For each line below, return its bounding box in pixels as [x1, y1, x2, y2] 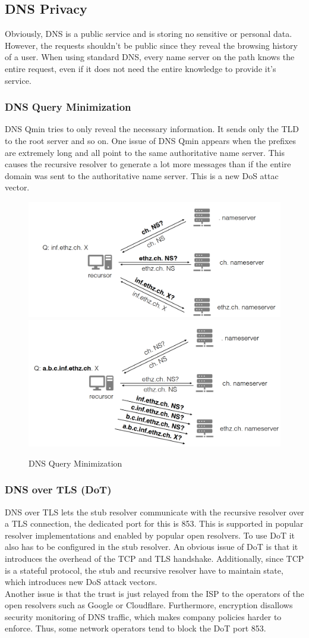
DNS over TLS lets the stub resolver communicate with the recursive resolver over [5, 505, 304, 518]
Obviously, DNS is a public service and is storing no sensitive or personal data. [5, 27, 292, 40]
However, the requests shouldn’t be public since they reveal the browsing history [5, 39, 298, 51]
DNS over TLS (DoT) [5, 482, 112, 497]
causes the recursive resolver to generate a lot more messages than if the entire [5, 158, 291, 170]
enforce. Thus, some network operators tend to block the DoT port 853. [5, 622, 266, 634]
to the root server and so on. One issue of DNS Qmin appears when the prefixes [5, 134, 297, 146]
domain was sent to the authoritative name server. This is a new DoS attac [5, 169, 279, 182]
